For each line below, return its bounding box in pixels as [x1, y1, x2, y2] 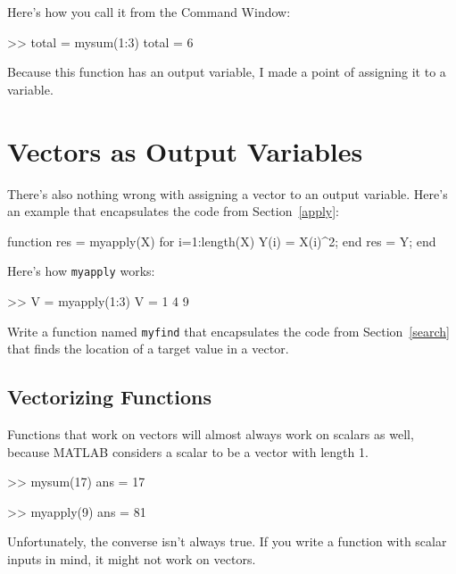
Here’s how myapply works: [7, 262, 155, 280]
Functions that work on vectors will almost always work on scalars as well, [7, 424, 414, 443]
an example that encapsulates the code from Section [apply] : [7, 202, 339, 220]
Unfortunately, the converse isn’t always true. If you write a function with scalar [7, 532, 447, 551]
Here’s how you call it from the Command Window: [7, 3, 291, 21]
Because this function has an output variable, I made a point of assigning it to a [7, 62, 446, 81]
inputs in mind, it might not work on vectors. [7, 549, 256, 568]
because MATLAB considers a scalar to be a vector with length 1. [7, 442, 369, 461]
